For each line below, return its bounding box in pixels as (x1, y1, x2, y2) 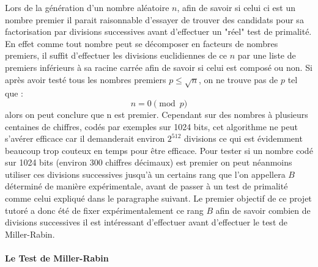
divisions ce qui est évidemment (184, 132, 303, 145)
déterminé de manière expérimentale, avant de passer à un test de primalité (5, 180, 288, 192)
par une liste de (237, 49, 296, 62)
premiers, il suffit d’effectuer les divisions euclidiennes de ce (5, 49, 227, 62)
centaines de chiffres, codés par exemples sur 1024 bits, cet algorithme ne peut (5, 120, 298, 133)
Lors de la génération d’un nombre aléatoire (5, 1, 169, 13)
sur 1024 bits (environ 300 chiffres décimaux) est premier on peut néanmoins (5, 156, 292, 169)
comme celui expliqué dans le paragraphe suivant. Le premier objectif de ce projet (5, 192, 312, 205)
